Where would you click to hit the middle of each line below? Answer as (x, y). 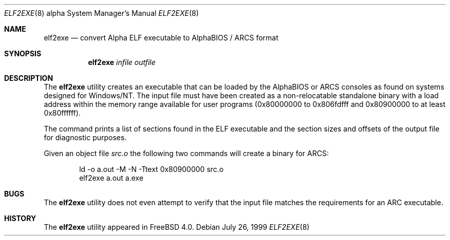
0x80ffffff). (62, 113)
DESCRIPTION (29, 78)
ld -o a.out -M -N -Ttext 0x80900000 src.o (152, 169)
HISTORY (20, 218)
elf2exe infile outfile (122, 62)
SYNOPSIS (23, 53)
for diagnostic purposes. (85, 137)
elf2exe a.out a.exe (111, 178)
